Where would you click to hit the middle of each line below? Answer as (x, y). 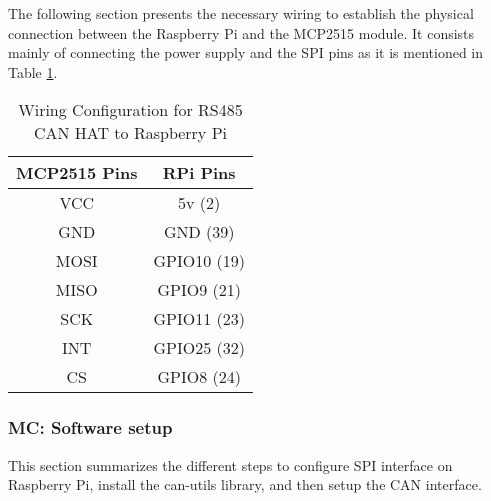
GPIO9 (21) (199, 290)
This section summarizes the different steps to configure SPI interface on (230, 464)
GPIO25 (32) (199, 348)
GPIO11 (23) (199, 319)
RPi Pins (199, 173)
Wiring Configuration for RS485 (130, 110)
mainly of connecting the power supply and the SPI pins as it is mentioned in (246, 52)
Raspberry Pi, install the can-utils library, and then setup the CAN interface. (245, 484)
